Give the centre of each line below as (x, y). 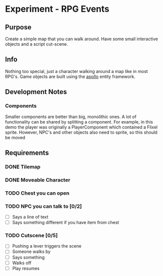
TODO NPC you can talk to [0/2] (44, 206)
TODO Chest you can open (37, 193)
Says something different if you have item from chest (66, 223)
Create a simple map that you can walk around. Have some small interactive (81, 39)
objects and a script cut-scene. (37, 44)
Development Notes (36, 92)
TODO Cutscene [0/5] (31, 235)
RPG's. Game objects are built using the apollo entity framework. (70, 76)
